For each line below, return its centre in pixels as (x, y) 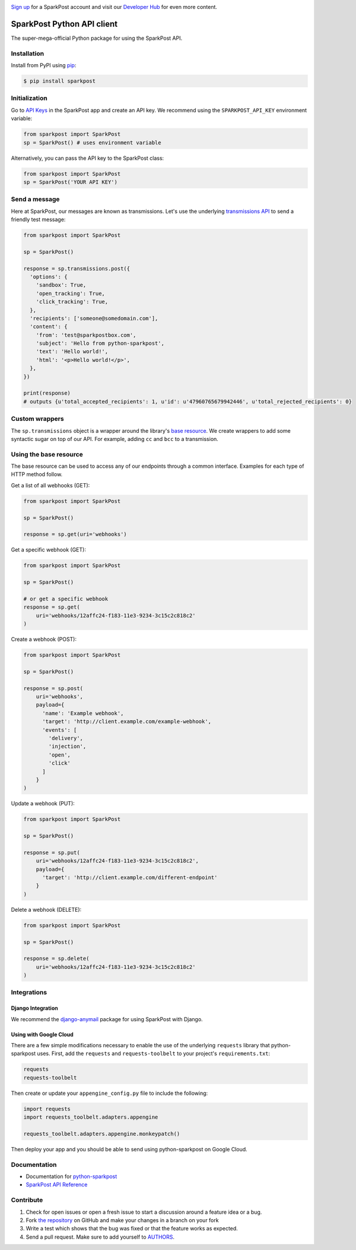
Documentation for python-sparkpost (71, 1176)
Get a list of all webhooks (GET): (50, 485)
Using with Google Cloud (42, 1034)
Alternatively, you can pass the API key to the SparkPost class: (88, 158)
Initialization (29, 98)
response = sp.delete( (56, 959)
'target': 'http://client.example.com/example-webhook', (127, 722)
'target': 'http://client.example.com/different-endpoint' (130, 878)
